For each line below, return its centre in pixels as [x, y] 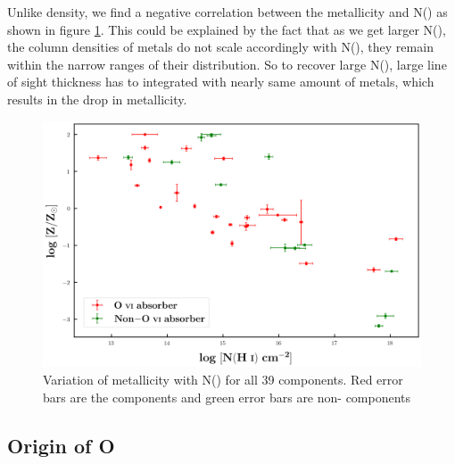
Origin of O [61, 445]
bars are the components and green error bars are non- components [227, 397]
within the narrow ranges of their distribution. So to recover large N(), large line [227, 64]
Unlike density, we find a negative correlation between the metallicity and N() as [227, 12]
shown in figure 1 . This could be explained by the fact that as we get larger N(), [227, 29]
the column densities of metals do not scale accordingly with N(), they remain [220, 47]
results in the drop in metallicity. [97, 99]
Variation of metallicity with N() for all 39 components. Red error [223, 379]
